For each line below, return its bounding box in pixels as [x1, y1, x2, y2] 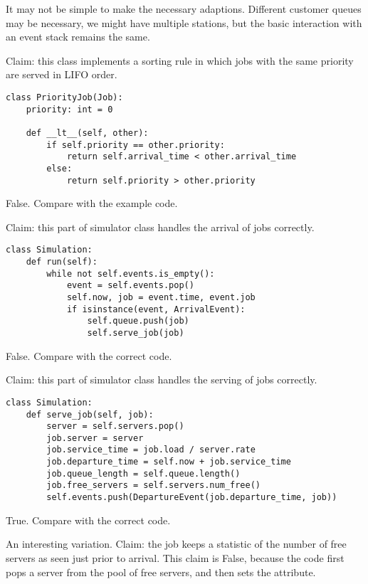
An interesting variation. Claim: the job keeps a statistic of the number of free [6, 536, 347, 551]
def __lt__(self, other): [26, 127, 149, 138]
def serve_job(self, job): [26, 409, 154, 420]
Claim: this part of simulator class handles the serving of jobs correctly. [6, 372, 317, 387]
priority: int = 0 [26, 104, 113, 115]
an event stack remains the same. [6, 29, 150, 44]
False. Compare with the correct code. [6, 348, 172, 363]
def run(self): [26, 257, 98, 267]
